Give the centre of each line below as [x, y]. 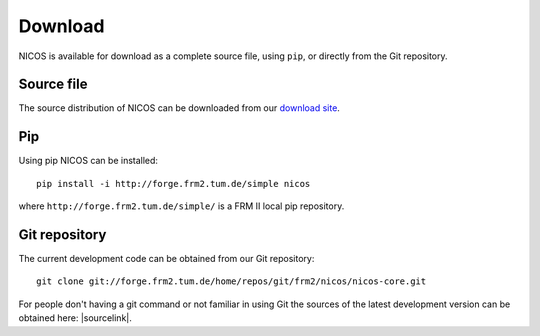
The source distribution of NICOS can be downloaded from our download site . [179, 108]
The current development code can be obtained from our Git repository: [166, 259]
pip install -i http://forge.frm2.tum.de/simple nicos [173, 183]
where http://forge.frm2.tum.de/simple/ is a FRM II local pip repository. [181, 206]
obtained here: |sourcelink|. [75, 318]
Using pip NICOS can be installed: [88, 161]
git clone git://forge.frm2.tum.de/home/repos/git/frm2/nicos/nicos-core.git [231, 281]
